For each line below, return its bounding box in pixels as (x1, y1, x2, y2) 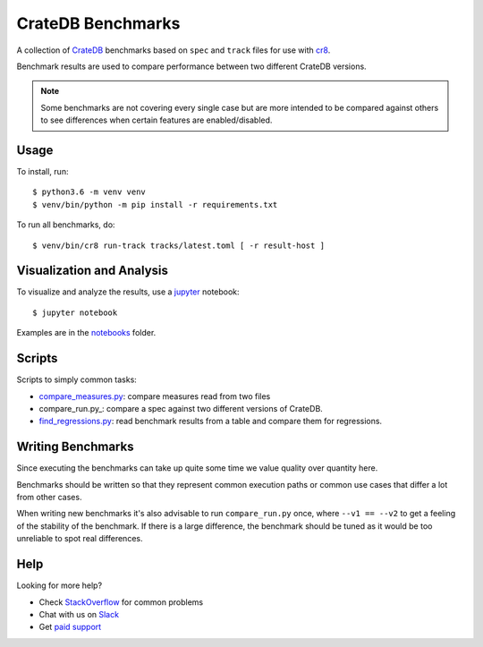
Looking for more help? (16, 580, 103, 591)
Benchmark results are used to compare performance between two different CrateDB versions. (16, 61, 367, 72)
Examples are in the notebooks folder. (16, 328, 157, 338)
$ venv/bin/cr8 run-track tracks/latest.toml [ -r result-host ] (32, 240, 326, 251)
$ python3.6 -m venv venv (32, 187, 147, 197)
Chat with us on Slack (38, 609, 120, 619)
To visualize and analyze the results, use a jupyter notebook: (16, 286, 241, 297)
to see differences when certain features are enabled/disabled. (40, 115, 273, 125)
